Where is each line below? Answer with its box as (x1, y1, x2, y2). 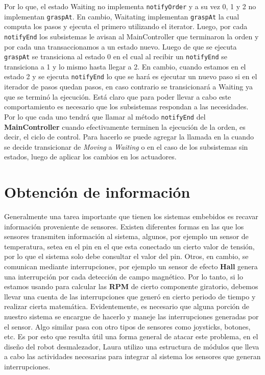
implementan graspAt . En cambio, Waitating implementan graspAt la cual (4, 11, 239, 21)
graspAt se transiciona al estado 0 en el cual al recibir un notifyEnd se (4, 51, 227, 62)
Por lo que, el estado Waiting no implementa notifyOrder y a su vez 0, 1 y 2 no (4, 1, 256, 11)
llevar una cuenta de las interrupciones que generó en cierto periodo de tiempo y (4, 291, 256, 301)
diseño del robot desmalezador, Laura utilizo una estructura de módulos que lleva (4, 341, 259, 351)
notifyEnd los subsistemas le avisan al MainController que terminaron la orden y (4, 31, 259, 41)
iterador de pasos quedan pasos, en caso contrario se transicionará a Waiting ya (4, 81, 253, 92)
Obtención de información (4, 181, 190, 202)
